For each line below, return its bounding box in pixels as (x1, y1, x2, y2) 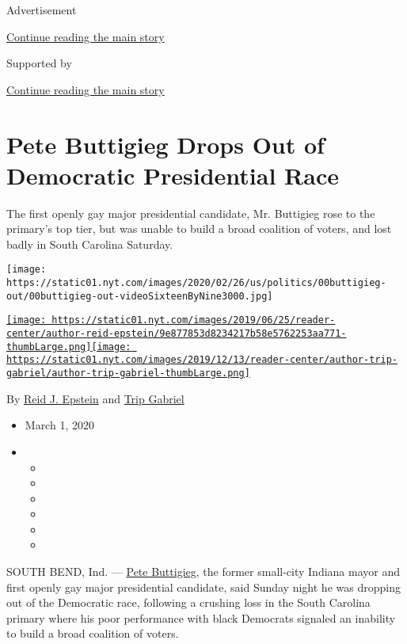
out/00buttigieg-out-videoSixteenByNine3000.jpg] (6, 290, 273, 302)
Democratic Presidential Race (6, 158, 339, 191)
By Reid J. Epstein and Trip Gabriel (6, 390, 184, 406)
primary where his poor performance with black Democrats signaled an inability (6, 609, 396, 626)
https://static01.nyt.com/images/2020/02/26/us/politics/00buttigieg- (6, 277, 386, 289)
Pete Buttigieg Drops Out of (6, 128, 325, 160)
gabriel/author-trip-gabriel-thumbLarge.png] (6, 368, 250, 379)
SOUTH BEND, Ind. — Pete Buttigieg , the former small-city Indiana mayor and (6, 563, 401, 580)
